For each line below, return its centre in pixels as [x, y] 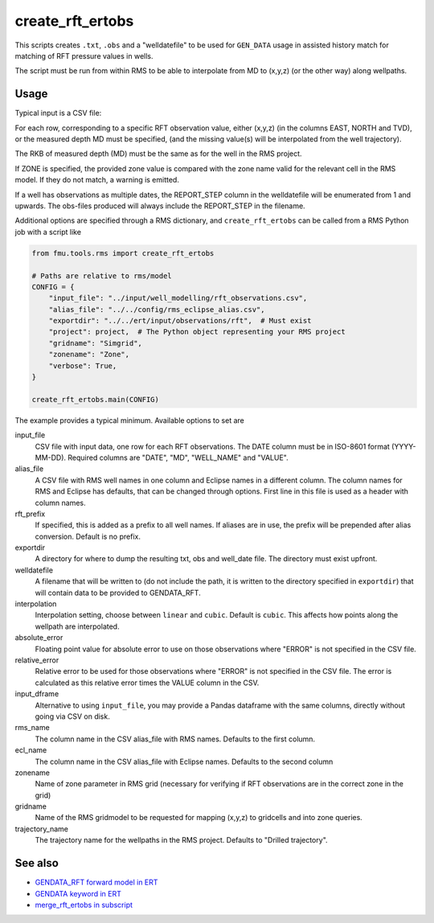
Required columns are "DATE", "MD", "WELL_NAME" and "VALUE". [178, 457]
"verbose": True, [83, 365]
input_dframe [37, 694]
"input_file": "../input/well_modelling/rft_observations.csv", [178, 298]
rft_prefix [30, 514]
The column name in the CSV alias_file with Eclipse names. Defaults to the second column [184, 761]
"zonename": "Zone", [89, 355]
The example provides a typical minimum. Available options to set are [129, 420]
